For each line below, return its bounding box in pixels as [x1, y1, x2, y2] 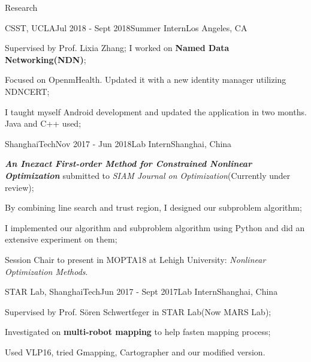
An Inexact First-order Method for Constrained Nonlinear [5, 157, 252, 170]
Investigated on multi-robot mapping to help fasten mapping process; [5, 325, 271, 338]
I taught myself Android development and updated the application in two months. [5, 105, 307, 118]
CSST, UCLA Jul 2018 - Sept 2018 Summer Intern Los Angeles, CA [5, 21, 247, 34]
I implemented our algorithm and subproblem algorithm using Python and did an [5, 221, 305, 234]
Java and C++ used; [5, 117, 81, 130]
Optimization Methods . [5, 265, 88, 277]
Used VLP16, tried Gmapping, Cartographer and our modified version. [5, 345, 265, 358]
